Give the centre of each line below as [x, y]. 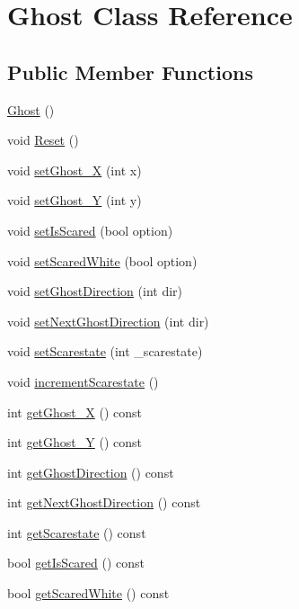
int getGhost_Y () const [75, 442]
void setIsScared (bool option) [90, 230]
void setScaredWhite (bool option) [102, 260]
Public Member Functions [130, 72]
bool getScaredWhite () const [88, 593]
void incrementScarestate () [83, 381]
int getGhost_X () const [75, 412]
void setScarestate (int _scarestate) [105, 351]
